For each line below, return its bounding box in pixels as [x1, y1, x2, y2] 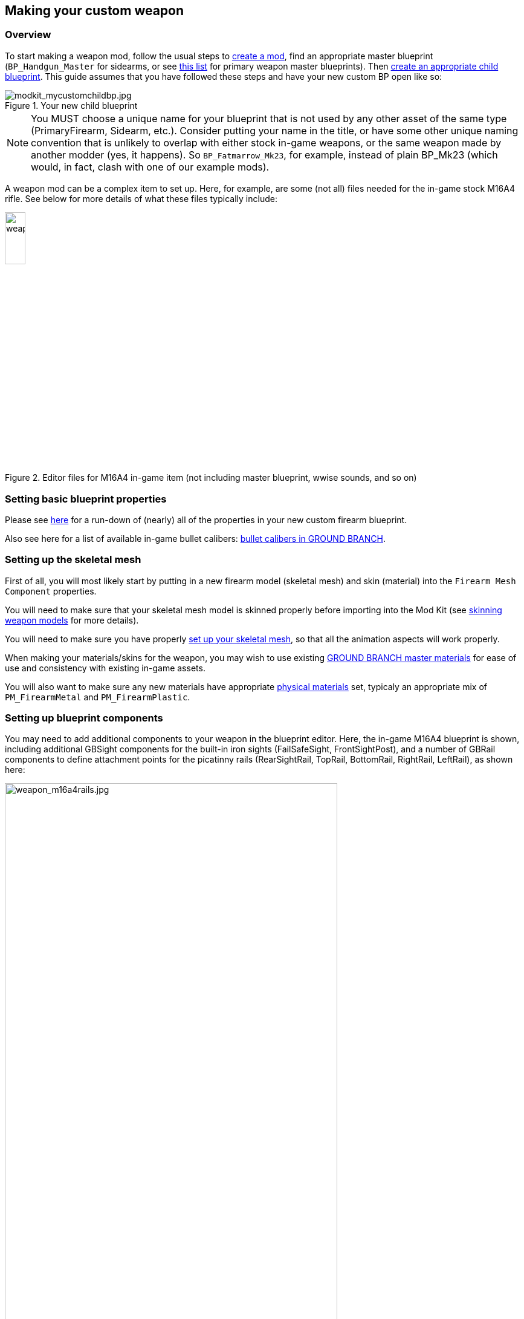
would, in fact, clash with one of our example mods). [31, 160, 270, 173]
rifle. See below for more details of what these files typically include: [5, 193, 277, 204]
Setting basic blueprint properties [5, 492, 167, 505]
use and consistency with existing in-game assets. [5, 662, 205, 673]
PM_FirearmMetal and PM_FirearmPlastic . [5, 691, 190, 702]
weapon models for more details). [5, 614, 139, 625]
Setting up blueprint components [5, 712, 163, 725]
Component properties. [5, 585, 97, 596]
